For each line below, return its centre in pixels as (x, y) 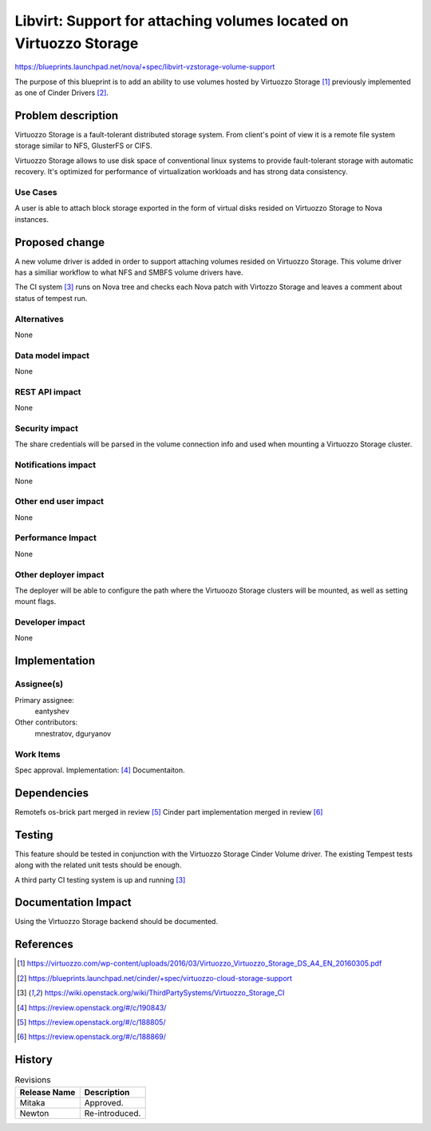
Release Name (47, 1092)
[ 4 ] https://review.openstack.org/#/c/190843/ (92, 1007)
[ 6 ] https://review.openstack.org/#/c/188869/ (92, 1037)
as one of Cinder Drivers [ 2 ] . (62, 93)
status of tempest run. (51, 298)
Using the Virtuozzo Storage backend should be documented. (117, 922)
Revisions (33, 1080)
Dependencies (52, 793)
